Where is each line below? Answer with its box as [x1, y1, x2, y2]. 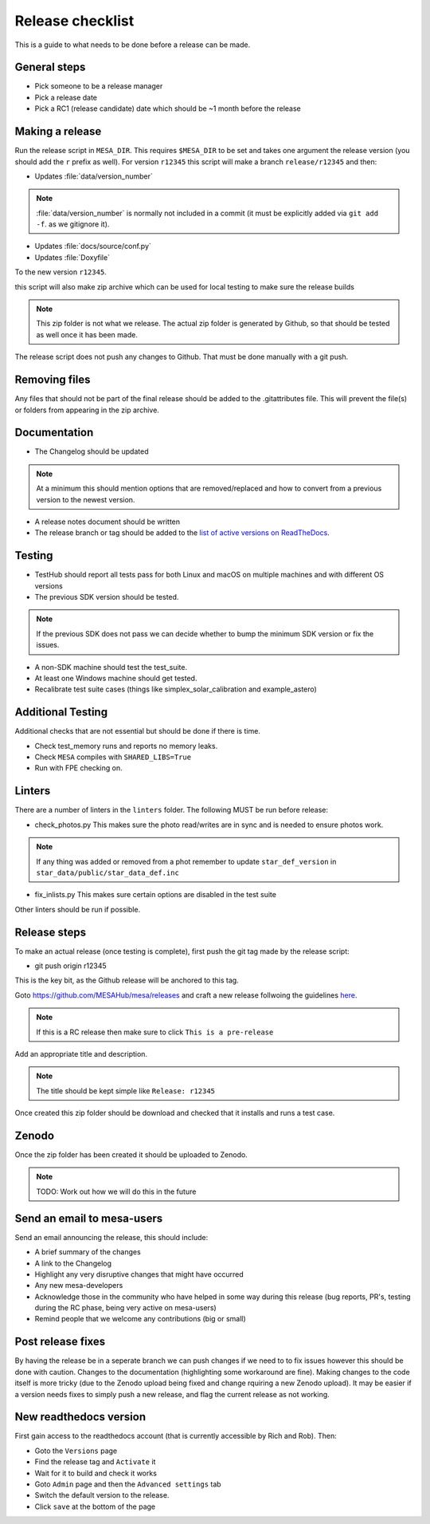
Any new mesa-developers [34, 1281, 123, 1290]
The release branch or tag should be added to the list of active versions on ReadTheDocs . [34, 528, 330, 538]
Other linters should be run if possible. [14, 904, 141, 914]
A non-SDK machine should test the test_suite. [34, 662, 187, 671]
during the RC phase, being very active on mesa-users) [34, 1303, 217, 1313]
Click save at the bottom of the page [34, 1502, 156, 1511]
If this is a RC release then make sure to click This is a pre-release [36, 1027, 274, 1037]
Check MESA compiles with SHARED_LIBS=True [34, 752, 191, 762]
